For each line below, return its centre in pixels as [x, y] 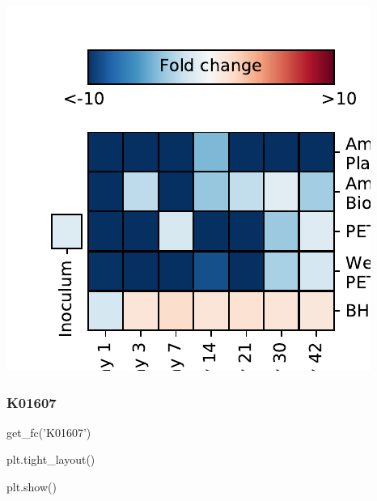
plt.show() [32, 486]
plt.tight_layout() [51, 459]
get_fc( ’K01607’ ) [49, 432]
